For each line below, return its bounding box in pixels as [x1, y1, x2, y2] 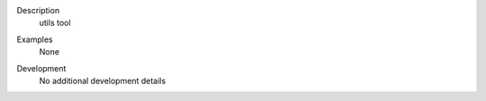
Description [16, 5, 60, 15]
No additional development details [39, 75, 166, 86]
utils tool [39, 18, 71, 29]
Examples [16, 34, 53, 45]
